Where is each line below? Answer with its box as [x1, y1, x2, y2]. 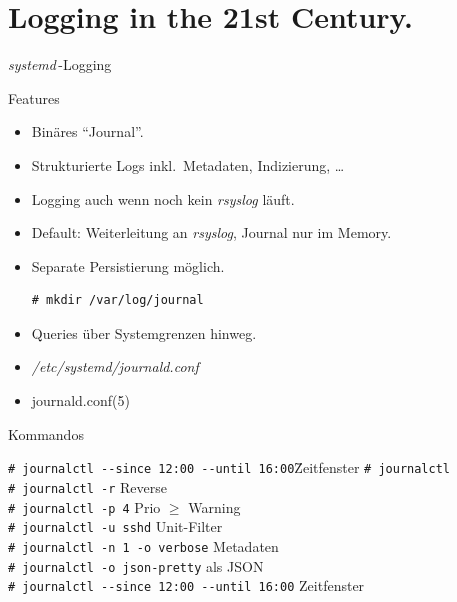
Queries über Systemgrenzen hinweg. [31, 322, 257, 343]
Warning [188, 496, 241, 517]
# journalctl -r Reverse [8, 476, 168, 497]
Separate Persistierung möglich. [31, 255, 225, 276]
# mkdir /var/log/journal [31, 293, 204, 308]
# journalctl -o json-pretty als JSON [8, 555, 264, 576]
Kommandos [8, 423, 84, 444]
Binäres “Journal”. [31, 121, 144, 142]
